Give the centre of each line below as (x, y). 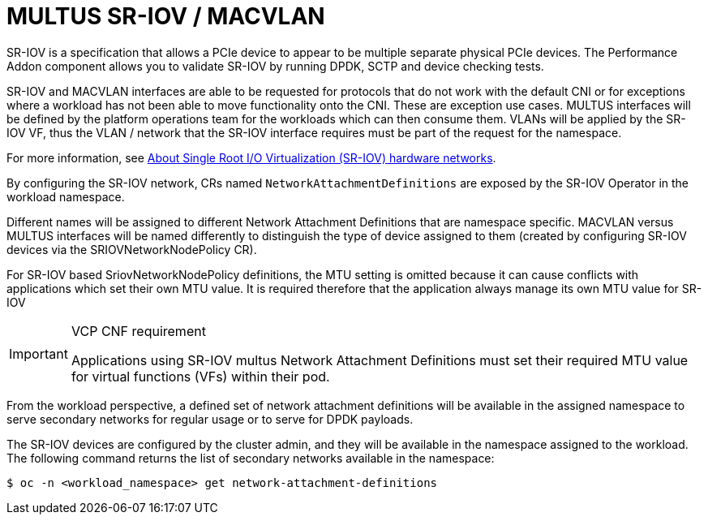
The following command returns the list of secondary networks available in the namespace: (251, 458)
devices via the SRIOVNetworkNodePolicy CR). (132, 249)
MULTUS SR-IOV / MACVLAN (166, 16)
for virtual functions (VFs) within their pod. (200, 376)
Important (39, 353)
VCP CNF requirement (138, 331)
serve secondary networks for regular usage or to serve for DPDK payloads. (210, 419)
